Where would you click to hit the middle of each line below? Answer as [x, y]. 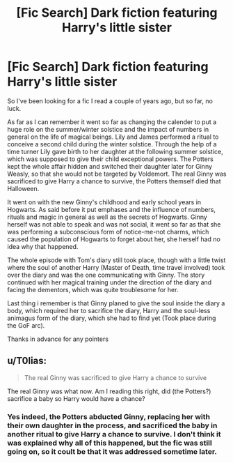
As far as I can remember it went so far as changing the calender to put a [112, 122]
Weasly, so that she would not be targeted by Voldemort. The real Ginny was [117, 174]
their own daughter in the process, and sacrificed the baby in [112, 425]
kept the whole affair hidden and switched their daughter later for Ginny [110, 166]
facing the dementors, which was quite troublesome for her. [93, 289]
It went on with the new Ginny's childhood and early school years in [104, 202]
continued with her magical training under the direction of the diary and [110, 282]
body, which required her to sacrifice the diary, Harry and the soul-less [109, 310]
